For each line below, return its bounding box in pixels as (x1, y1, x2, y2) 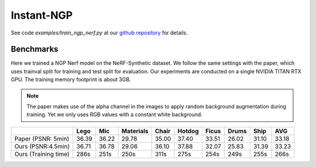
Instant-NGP (11, 9, 73, 22)
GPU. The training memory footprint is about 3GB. (11, 76, 131, 83)
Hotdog (177, 127, 199, 135)
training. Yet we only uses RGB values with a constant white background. (26, 111, 203, 118)
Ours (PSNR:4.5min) (14, 142, 70, 150)
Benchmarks (11, 44, 59, 54)
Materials (121, 127, 149, 135)
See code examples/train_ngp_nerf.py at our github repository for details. (11, 29, 188, 36)
